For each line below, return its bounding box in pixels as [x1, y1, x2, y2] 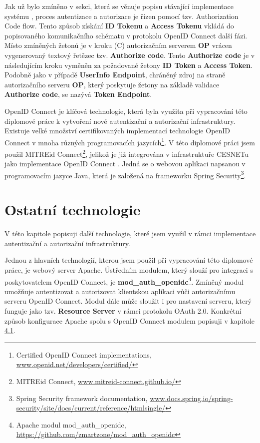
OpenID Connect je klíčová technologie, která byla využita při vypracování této [4, 105, 248, 116]
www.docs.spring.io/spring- [150, 393, 233, 403]
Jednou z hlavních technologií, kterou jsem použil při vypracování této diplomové [4, 255, 253, 265]
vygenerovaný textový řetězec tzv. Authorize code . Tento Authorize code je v [4, 49, 255, 60]
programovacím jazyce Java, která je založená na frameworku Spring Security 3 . [4, 168, 246, 180]
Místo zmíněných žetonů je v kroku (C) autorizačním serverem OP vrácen [4, 40, 232, 50]
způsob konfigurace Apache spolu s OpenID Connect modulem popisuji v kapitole [4, 315, 255, 326]
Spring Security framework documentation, [16, 393, 148, 403]
